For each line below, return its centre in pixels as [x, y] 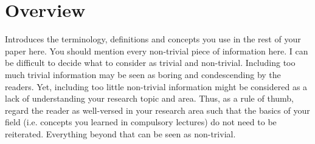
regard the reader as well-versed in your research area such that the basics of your [157, 110]
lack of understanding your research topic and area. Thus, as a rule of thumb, [150, 98]
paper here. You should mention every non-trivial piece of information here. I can [157, 51]
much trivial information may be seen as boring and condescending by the [143, 74]
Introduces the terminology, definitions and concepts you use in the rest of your [153, 39]
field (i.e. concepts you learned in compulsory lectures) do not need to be [141, 122]
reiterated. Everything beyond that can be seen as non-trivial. [120, 133]
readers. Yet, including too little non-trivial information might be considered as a [156, 86]
